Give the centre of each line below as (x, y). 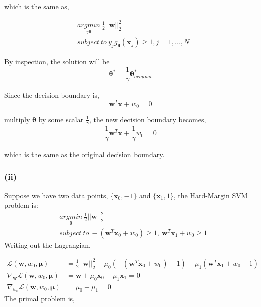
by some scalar (61, 119)
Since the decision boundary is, (52, 95)
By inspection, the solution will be (57, 61)
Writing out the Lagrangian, (47, 245)
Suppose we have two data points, (56, 195)
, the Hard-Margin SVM (211, 195)
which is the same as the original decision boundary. (84, 154)
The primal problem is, (39, 298)
